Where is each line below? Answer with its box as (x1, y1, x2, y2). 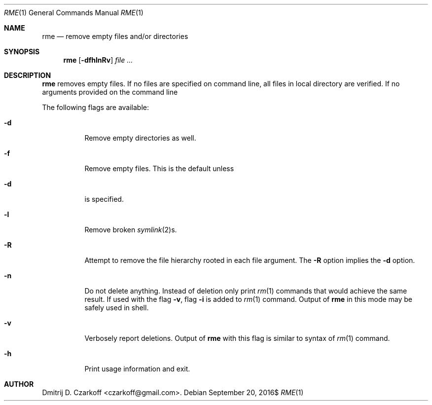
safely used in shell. (84, 303, 149, 312)
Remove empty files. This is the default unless (84, 164, 234, 173)
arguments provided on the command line (42, 88, 178, 96)
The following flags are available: (42, 103, 149, 111)
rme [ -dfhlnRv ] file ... (63, 56, 133, 64)
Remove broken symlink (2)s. (84, 225, 177, 234)
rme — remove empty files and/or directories (42, 32, 188, 40)
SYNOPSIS (4, 47, 40, 56)
